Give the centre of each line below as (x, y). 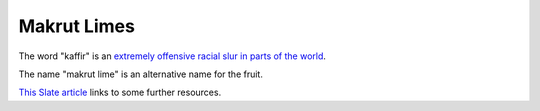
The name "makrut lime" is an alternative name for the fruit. (141, 74)
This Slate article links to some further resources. (120, 92)
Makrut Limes (76, 26)
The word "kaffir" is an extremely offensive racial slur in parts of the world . (172, 56)
